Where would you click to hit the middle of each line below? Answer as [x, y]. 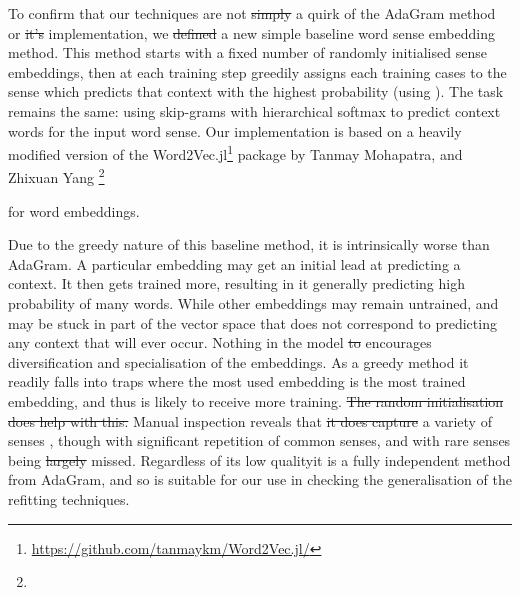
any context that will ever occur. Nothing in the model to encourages [220, 342]
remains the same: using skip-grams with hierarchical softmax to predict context [254, 110]
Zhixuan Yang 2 [56, 176]
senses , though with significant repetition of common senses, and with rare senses [259, 440]
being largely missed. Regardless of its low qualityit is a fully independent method [259, 459]
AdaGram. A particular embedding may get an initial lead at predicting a [234, 263]
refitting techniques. [69, 498]
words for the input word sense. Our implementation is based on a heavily [235, 130]
